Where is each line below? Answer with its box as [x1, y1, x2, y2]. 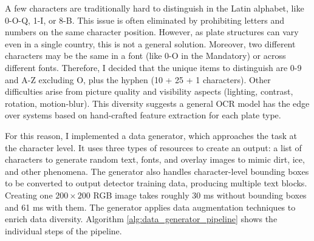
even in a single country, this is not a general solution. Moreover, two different [5, 37, 296, 50]
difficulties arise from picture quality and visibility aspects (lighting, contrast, [5, 85, 293, 98]
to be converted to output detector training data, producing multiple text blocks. [5, 177, 307, 189]
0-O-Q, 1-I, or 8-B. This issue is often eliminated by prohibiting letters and [5, 13, 284, 26]
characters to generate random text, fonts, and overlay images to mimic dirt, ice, [5, 153, 305, 166]
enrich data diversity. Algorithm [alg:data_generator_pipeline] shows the [5, 212, 278, 225]
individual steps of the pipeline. [5, 224, 122, 237]
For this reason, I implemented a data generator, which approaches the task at [5, 129, 297, 141]
